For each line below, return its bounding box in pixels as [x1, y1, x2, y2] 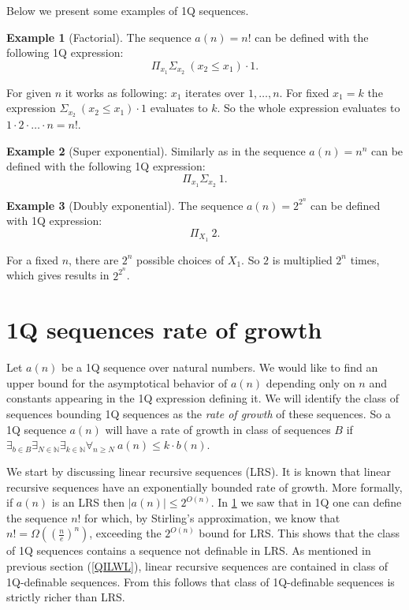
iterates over [185, 84, 245, 100]
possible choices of [136, 251, 225, 268]
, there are [69, 251, 119, 268]
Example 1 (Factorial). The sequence [6, 28, 191, 45]
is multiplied [272, 251, 333, 268]
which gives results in [6, 267, 110, 283]
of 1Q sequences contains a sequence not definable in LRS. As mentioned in [6, 542, 371, 559]
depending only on [266, 374, 355, 391]
